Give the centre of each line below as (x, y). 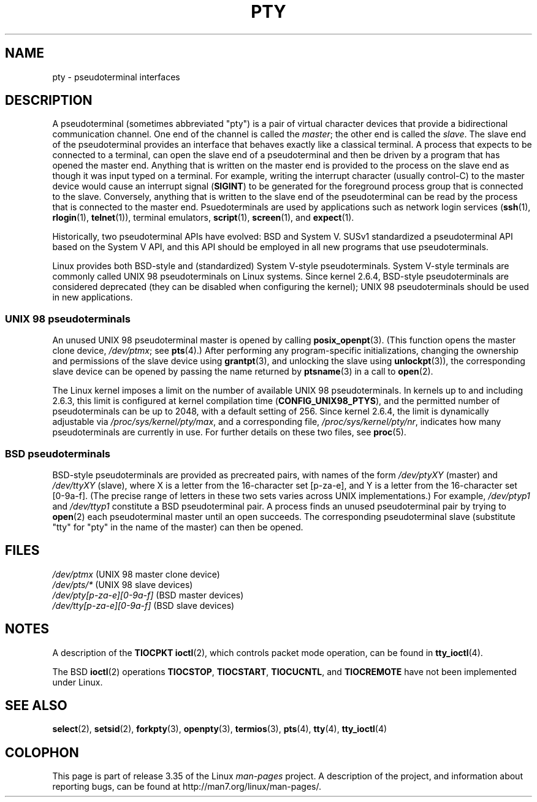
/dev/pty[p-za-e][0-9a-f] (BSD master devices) (148, 595)
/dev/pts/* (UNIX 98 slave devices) (123, 584)
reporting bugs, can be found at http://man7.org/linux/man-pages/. (187, 787)
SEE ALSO (36, 706)
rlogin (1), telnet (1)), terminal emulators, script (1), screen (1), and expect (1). (203, 218)
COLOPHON (42, 752)
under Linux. (78, 682)
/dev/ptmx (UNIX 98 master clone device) (136, 574)
